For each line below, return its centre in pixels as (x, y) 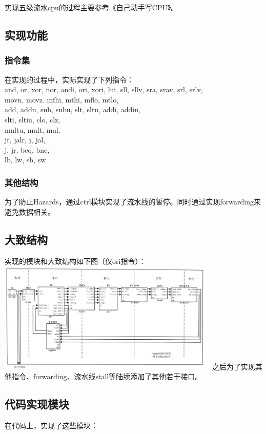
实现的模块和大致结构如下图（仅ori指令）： (75, 261)
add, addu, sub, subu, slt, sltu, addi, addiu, (73, 109)
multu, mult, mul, (33, 129)
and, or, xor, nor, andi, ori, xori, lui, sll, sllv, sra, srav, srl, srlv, (104, 89)
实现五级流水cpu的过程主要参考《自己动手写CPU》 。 (91, 7)
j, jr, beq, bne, (27, 149)
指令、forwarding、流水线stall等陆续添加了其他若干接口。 (107, 376)
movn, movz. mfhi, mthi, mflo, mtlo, (62, 99)
